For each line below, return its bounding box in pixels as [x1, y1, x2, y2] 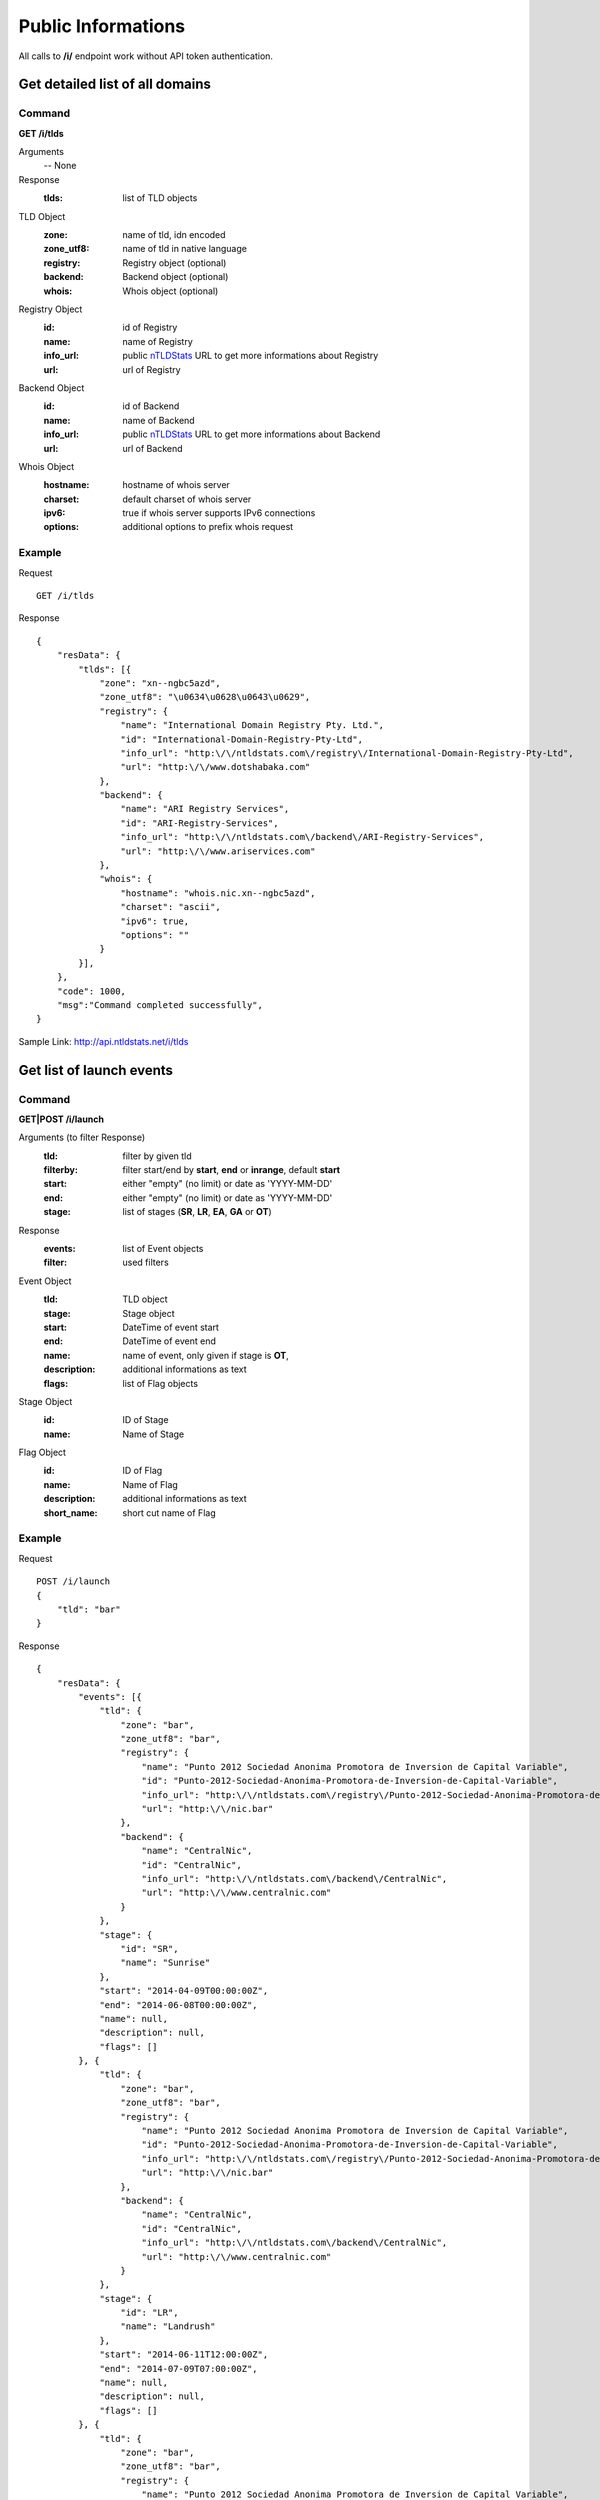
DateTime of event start [122, 1321, 220, 1333]
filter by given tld [122, 1150, 192, 1162]
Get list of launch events [18, 1061, 174, 1079]
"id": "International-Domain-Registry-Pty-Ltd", [120, 733, 364, 745]
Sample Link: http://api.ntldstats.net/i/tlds [18, 1035, 189, 1047]
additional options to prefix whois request [122, 521, 294, 533]
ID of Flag [122, 1465, 163, 1477]
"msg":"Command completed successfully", [56, 999, 264, 1010]
